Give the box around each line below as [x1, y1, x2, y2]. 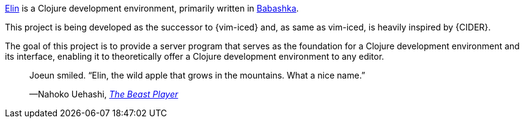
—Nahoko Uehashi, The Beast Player [29, 89, 179, 99]
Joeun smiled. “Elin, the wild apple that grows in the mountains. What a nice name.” [29, 70, 366, 80]
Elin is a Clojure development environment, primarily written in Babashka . [5, 3, 299, 13]
